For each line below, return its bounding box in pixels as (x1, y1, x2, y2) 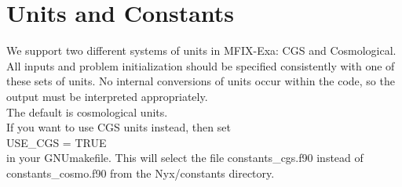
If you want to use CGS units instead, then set (6, 119, 231, 135)
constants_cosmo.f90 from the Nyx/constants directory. (6, 164, 275, 181)
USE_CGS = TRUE (6, 134, 107, 150)
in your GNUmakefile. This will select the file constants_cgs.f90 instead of (6, 149, 364, 166)
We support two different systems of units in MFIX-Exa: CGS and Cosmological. (6, 42, 397, 59)
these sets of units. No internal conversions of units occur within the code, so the (6, 73, 395, 89)
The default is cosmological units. (6, 103, 168, 120)
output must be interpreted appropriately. (6, 88, 208, 104)
